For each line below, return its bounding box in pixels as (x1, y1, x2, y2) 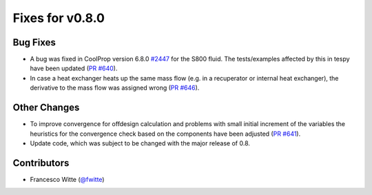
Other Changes (12, 102, 80, 114)
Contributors (12, 157, 70, 169)
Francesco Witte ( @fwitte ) (30, 175, 105, 183)
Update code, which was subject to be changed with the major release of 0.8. (30, 138, 251, 147)
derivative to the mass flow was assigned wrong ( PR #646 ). (30, 83, 200, 92)
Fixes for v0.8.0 (12, 10, 105, 25)
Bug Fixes (12, 37, 56, 48)
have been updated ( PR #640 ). (30, 64, 118, 72)
